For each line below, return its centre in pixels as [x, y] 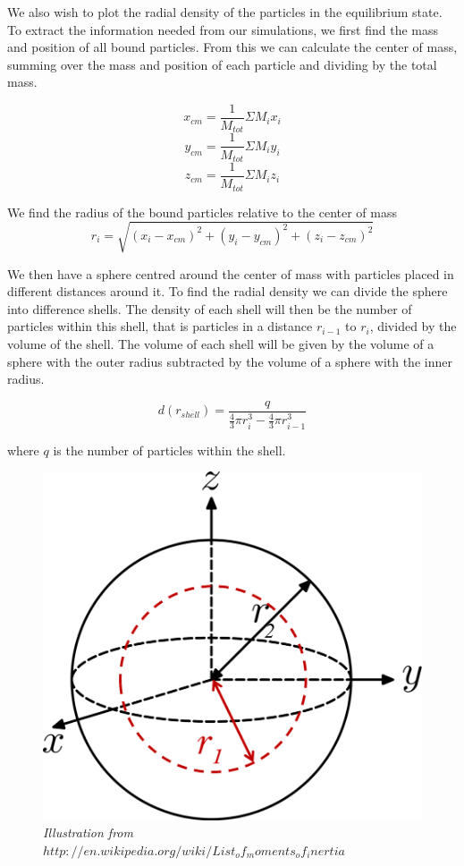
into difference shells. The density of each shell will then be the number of [210, 308]
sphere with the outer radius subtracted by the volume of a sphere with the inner [230, 361]
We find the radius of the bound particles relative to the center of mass [202, 212]
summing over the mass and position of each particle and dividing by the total [222, 64]
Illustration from [88, 832]
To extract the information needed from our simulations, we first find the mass [223, 29]
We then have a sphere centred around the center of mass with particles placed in [231, 273]
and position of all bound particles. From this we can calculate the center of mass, [232, 47]
